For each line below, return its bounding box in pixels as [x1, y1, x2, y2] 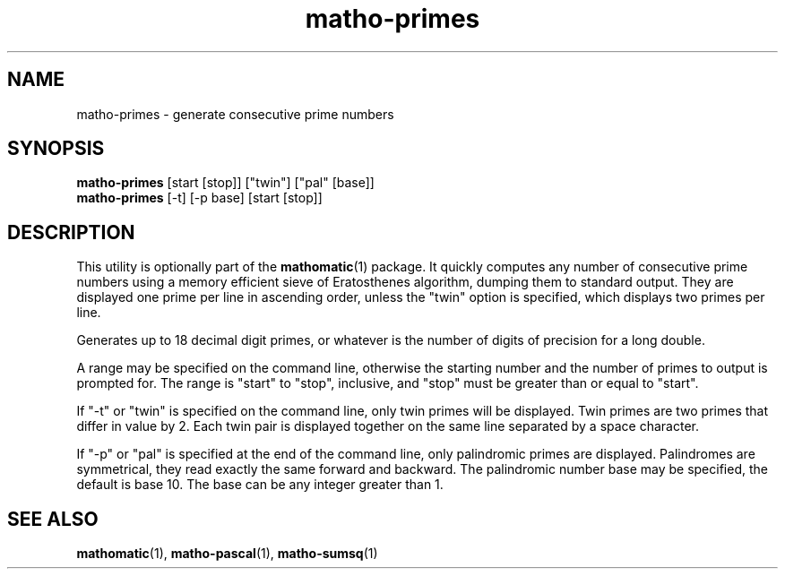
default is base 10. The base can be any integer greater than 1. [76, 477, 444, 493]
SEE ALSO [7, 507, 99, 530]
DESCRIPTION [7, 220, 135, 244]
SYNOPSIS [7, 137, 105, 160]
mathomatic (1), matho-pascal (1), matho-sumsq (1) [76, 546, 378, 562]
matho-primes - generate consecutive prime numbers [76, 106, 394, 122]
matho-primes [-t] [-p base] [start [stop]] [76, 190, 323, 206]
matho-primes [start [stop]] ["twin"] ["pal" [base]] [76, 175, 375, 191]
